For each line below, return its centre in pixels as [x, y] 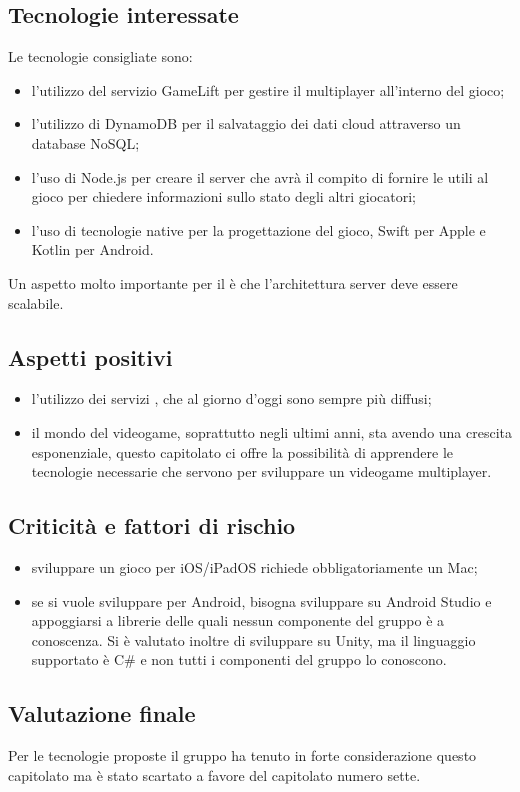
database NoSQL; [85, 142]
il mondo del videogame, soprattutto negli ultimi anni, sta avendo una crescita [272, 431]
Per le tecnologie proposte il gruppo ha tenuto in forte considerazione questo [242, 755]
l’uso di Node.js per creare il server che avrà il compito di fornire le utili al [260, 176]
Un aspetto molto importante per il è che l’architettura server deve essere [233, 282]
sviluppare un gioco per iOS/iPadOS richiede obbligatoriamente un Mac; [254, 566]
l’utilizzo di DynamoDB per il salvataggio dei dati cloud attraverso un [246, 123]
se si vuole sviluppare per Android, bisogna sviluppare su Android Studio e [261, 600]
